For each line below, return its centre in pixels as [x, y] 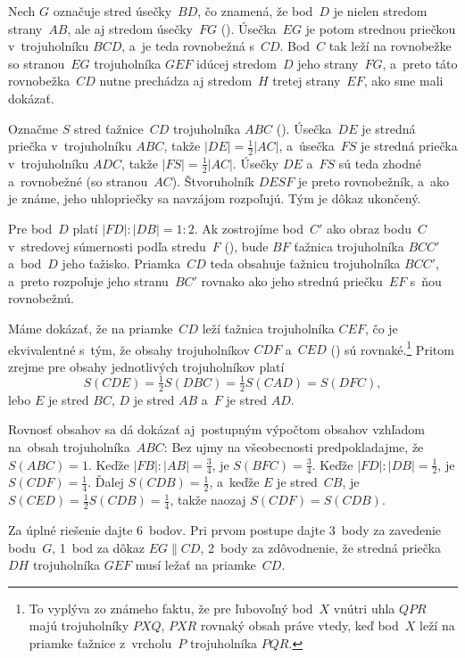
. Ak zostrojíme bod [249, 228]
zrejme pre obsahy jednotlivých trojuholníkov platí [146, 366]
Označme [33, 128]
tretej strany [307, 81]
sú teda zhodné [380, 163]
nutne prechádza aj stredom [176, 81]
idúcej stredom [237, 63]
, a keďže [234, 482]
